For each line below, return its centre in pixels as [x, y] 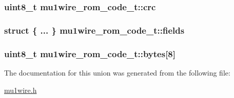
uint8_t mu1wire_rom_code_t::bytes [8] [90, 53]
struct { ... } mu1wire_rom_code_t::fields [94, 30]
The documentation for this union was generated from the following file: [117, 72]
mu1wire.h [21, 90]
